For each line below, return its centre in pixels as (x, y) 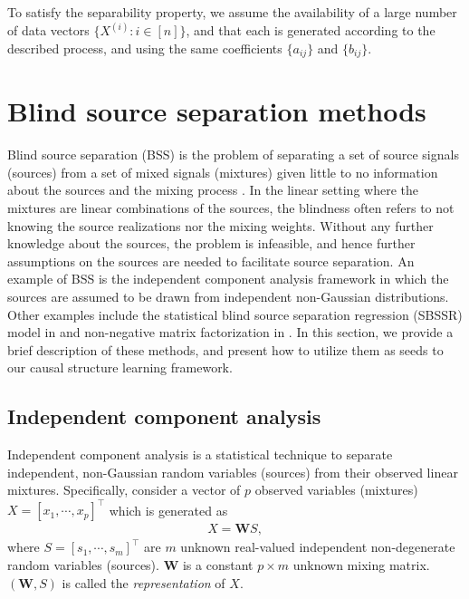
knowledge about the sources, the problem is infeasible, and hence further (211, 243)
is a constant (218, 565)
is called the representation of (144, 582)
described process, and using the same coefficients (145, 48)
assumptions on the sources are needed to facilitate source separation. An (211, 261)
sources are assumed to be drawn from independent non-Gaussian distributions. (228, 296)
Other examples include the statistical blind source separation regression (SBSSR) (235, 314)
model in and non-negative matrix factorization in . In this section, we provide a (230, 332)
